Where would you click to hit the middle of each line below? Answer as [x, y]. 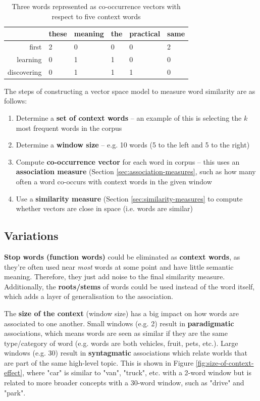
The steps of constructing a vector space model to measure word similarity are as [130, 91]
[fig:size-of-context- [225, 362]
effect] [13, 372]
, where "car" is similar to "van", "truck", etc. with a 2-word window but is [137, 372]
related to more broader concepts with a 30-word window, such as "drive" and [124, 383]
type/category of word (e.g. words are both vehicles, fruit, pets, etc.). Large [121, 343]
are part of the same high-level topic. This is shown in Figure [99, 362]
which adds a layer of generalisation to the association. [89, 296]
